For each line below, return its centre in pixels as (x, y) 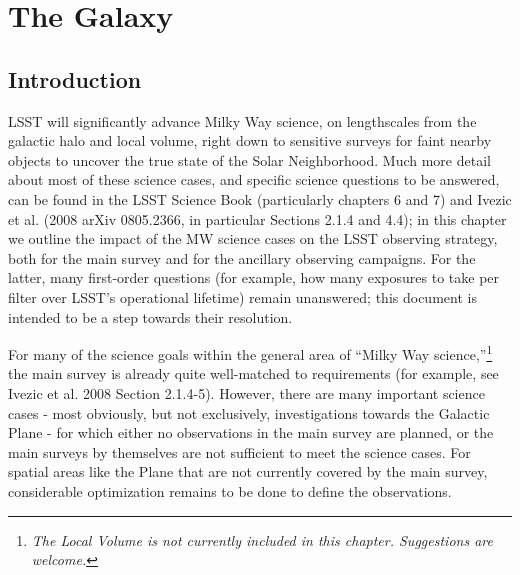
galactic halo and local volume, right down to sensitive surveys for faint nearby (250, 140)
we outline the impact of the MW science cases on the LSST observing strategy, (253, 238)
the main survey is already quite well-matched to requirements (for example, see (253, 373)
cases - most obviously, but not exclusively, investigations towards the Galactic (249, 412)
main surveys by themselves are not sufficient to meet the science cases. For (239, 451)
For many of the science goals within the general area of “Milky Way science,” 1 (250, 352)
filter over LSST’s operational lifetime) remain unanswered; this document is (242, 296)
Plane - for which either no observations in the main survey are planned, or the (251, 432)
